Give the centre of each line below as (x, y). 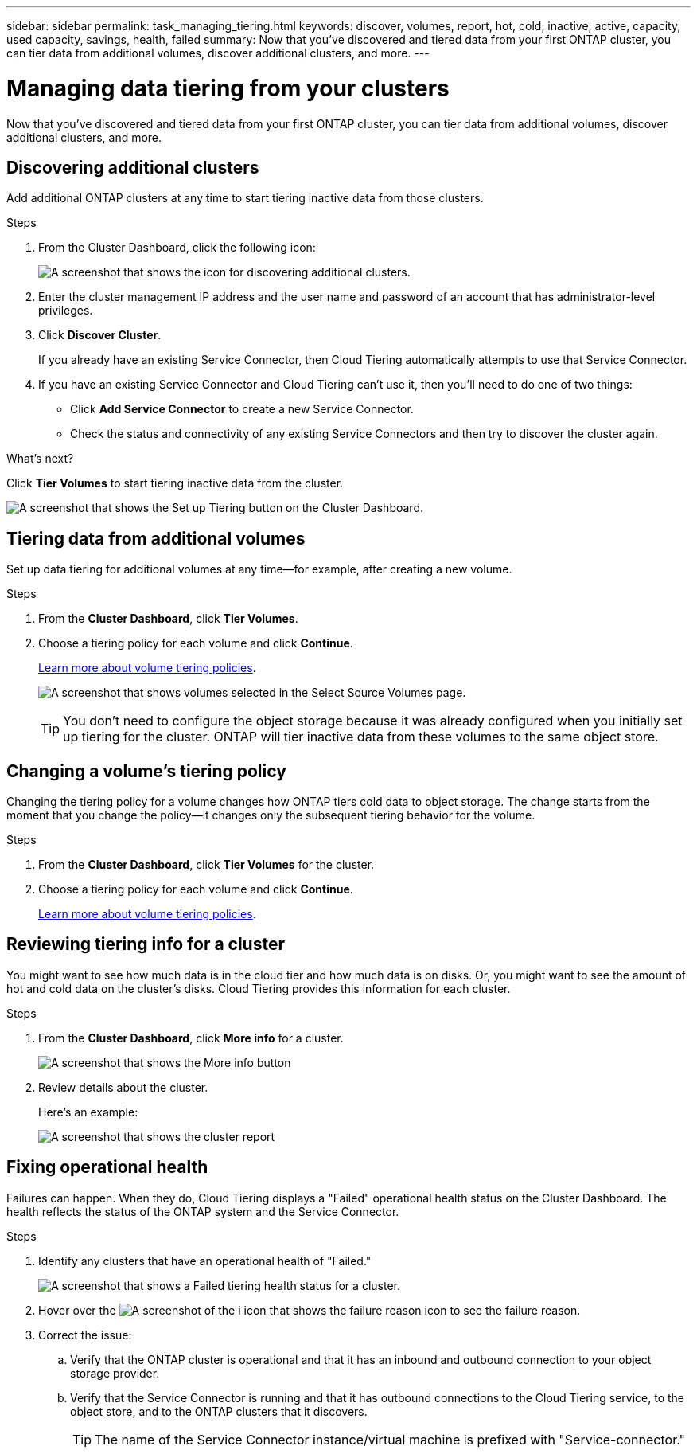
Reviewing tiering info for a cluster (146, 944)
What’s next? (40, 459)
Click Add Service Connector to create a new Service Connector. (242, 409)
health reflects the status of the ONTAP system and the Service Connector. (203, 1211)
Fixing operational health (107, 1167)
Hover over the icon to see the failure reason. (310, 1310)
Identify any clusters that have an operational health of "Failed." (205, 1261)
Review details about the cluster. (123, 1087)
